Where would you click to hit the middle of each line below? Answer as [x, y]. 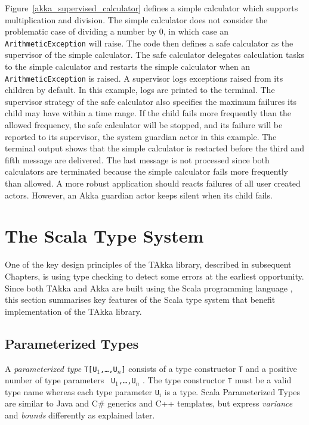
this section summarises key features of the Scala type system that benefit [140, 300]
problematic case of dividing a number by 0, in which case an [117, 31]
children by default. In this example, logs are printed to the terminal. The [140, 90]
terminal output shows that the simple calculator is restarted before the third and [154, 148]
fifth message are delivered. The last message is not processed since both [137, 159]
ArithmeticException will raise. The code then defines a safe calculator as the [149, 43]
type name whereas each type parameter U [82, 391]
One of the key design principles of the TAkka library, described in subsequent [148, 264]
